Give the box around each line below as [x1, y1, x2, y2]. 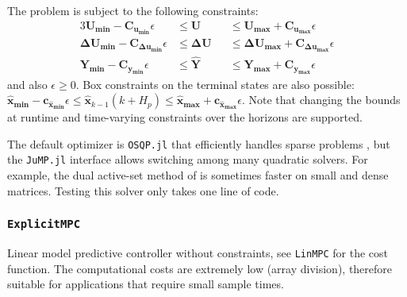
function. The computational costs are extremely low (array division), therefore [7, 260, 393, 276]
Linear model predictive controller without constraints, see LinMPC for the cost [7, 244, 389, 260]
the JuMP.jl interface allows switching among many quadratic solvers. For [7, 151, 368, 168]
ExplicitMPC [7, 218, 81, 231]
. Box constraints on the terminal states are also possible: [75, 75, 355, 92]
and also [7, 75, 48, 92]
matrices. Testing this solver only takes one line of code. [7, 182, 279, 199]
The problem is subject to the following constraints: [7, 2, 259, 18]
